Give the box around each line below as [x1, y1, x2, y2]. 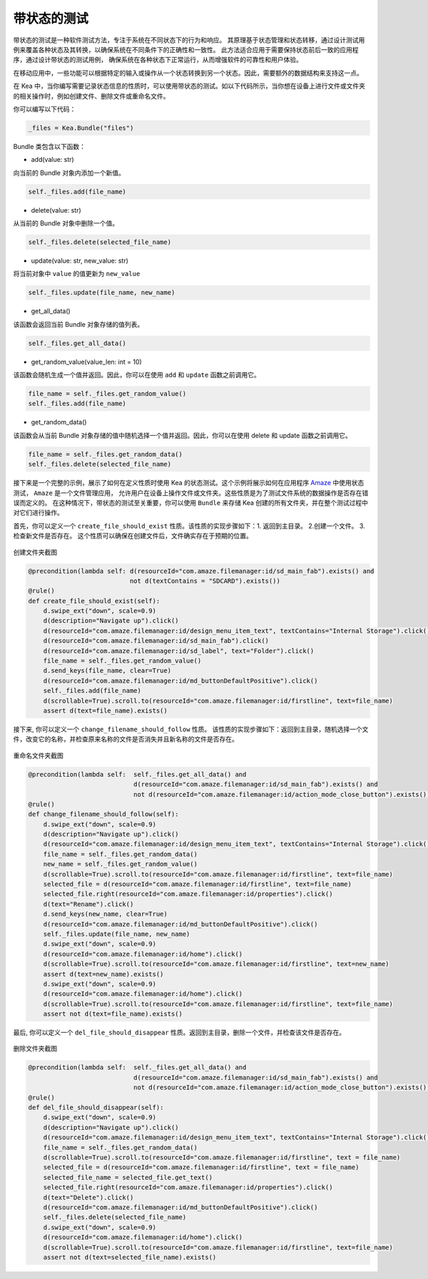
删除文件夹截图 [13, 1044, 57, 1053]
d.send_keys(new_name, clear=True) [43, 910, 168, 918]
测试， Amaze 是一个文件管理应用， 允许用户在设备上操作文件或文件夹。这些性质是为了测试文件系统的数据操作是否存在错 [13, 489, 369, 497]
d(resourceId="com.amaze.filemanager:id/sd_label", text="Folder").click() [43, 646, 315, 655]
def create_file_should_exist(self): [28, 596, 160, 605]
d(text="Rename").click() [43, 900, 134, 908]
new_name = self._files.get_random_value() [43, 860, 198, 868]
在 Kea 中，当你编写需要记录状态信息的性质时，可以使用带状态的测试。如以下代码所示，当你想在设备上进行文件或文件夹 [13, 82, 365, 91]
